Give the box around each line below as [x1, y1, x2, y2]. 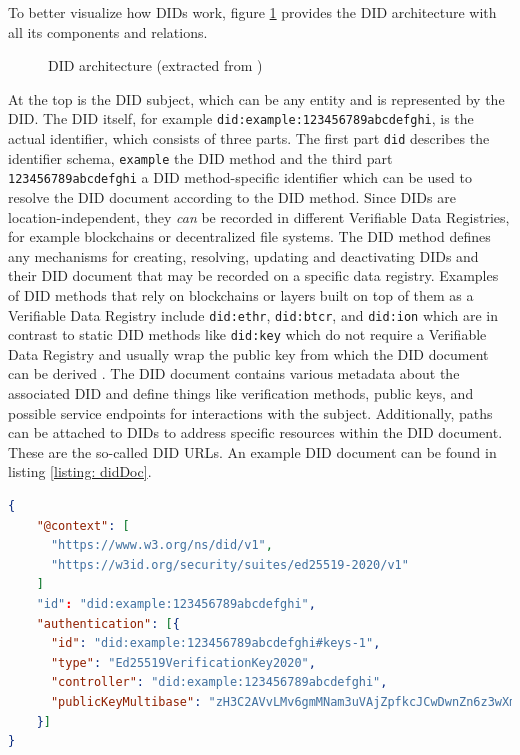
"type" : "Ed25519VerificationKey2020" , [50, 655, 316, 670]
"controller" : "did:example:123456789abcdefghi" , [50, 675, 388, 690]
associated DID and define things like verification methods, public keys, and [8, 383, 474, 404]
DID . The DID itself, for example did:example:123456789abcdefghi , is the [8, 108, 474, 129]
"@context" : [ [36, 518, 130, 533]
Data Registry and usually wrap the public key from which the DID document [8, 343, 489, 364]
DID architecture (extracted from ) [48, 55, 263, 76]
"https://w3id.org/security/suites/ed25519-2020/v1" [50, 557, 409, 572]
